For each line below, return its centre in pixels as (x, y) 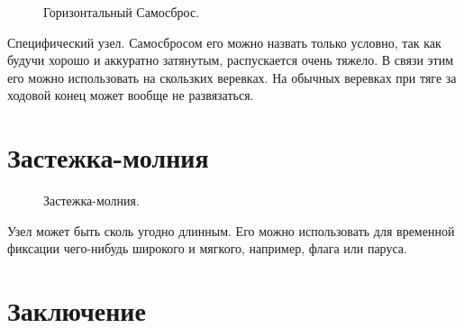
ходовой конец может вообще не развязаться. (131, 95)
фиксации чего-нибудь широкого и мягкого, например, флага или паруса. (207, 248)
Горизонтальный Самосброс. (122, 12)
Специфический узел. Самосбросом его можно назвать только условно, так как (224, 42)
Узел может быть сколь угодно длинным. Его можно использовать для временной (231, 230)
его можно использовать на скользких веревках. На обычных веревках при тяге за (232, 77)
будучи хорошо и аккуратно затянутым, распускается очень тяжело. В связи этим (231, 60)
